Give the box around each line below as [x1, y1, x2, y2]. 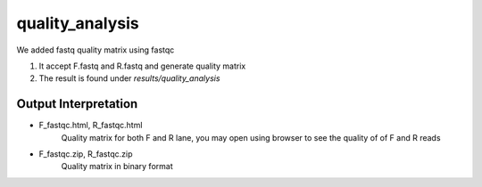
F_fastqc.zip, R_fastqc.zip [38, 149, 133, 159]
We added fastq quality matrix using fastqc [16, 45, 175, 55]
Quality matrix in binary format [61, 161, 173, 172]
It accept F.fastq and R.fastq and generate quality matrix [38, 61, 246, 71]
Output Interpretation [16, 96, 138, 111]
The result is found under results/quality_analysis [38, 73, 220, 84]
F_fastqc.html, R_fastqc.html [38, 120, 143, 131]
